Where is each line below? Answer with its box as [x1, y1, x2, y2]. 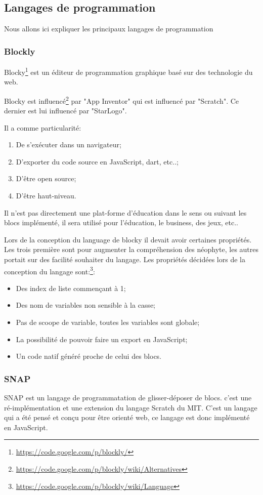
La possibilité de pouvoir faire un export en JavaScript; [16, 334, 188, 344]
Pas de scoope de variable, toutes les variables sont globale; [16, 317, 200, 327]
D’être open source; [16, 173, 76, 184]
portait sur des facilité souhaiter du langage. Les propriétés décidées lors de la [4, 254, 245, 265]
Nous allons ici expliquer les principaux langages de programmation [4, 23, 213, 34]
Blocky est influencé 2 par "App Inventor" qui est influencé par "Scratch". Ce [4, 94, 239, 106]
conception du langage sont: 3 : [4, 264, 95, 276]
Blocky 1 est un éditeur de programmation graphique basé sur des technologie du [4, 65, 253, 77]
